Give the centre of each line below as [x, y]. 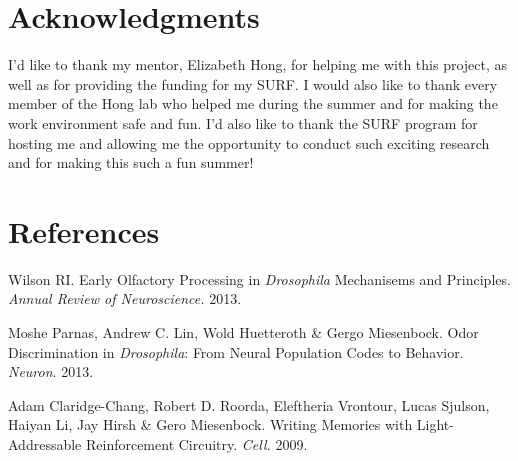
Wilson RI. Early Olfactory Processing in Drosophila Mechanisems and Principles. [259, 278]
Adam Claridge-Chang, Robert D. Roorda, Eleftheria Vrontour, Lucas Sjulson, [249, 404]
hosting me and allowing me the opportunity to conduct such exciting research [249, 142]
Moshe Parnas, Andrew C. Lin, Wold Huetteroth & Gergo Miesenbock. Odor [243, 332]
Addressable [45, 443]
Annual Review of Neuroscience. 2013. [125, 298]
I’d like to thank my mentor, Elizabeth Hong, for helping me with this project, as [258, 64]
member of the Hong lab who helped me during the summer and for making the [253, 103]
